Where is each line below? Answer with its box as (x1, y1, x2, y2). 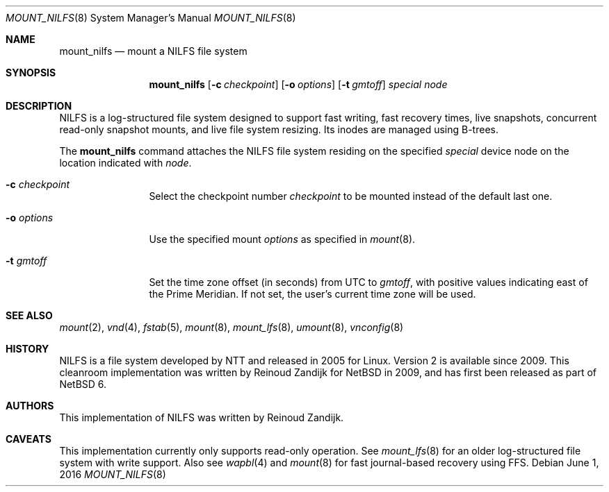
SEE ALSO (6, 309, 53, 321)
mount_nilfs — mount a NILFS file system (59, 45, 247, 57)
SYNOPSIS (6, 67, 56, 78)
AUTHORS (6, 400, 54, 412)
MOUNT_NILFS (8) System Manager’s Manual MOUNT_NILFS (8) (6, 12, 296, 24)
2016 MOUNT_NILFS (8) (59, 468, 166, 480)
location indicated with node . (59, 157, 192, 169)
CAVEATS (6, 433, 51, 445)
